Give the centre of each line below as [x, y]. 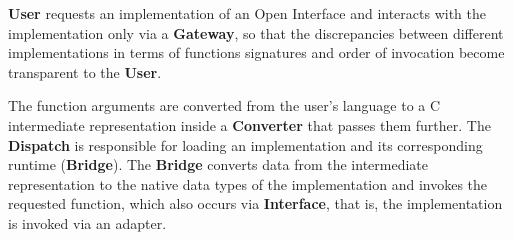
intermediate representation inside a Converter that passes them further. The [249, 124]
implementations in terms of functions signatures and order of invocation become [256, 52]
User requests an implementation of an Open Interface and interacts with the [247, 13]
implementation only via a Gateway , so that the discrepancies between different [256, 32]
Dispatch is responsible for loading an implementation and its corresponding [245, 144]
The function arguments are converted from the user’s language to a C [224, 105]
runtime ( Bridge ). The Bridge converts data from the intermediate [218, 164]
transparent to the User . [85, 71]
